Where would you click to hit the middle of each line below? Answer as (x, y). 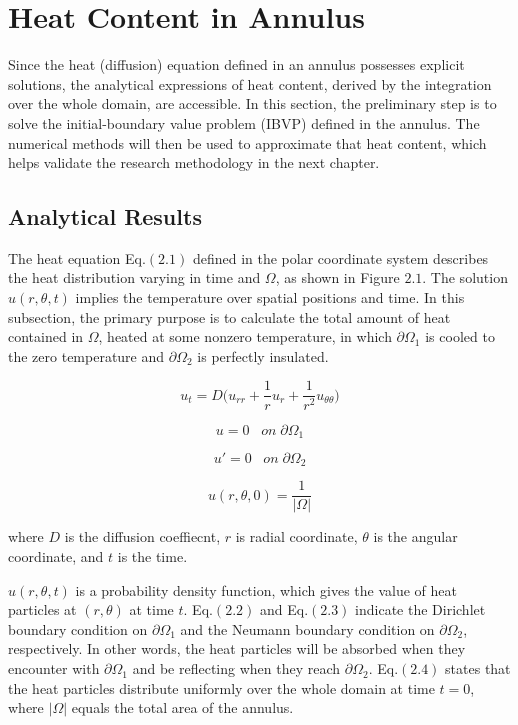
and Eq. (284, 609)
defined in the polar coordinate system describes (340, 257)
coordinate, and (56, 556)
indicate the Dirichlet (420, 609)
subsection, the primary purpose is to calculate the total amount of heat (229, 316)
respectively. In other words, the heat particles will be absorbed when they (237, 648)
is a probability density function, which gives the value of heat (266, 589)
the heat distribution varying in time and (134, 277)
